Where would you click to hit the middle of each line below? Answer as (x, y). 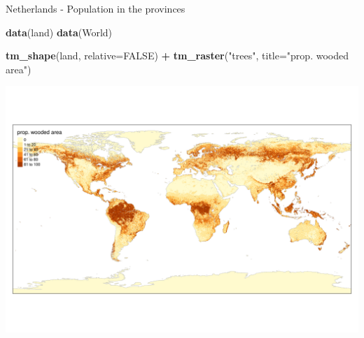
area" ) (19, 69)
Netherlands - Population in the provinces (96, 8)
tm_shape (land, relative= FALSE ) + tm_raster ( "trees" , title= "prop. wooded (177, 56)
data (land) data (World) (59, 32)
